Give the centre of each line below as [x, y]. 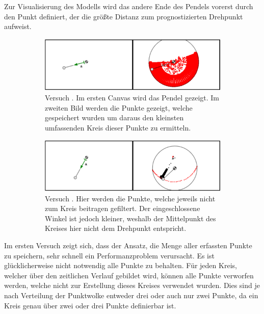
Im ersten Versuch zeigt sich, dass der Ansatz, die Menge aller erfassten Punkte [128, 245]
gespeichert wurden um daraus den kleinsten [114, 117]
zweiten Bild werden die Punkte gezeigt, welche [119, 107]
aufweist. [18, 26]
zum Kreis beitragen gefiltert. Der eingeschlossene [123, 208]
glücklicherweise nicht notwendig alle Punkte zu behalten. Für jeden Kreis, [121, 265]
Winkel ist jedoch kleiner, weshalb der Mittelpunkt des [130, 218]
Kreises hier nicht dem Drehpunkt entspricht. [116, 228]
